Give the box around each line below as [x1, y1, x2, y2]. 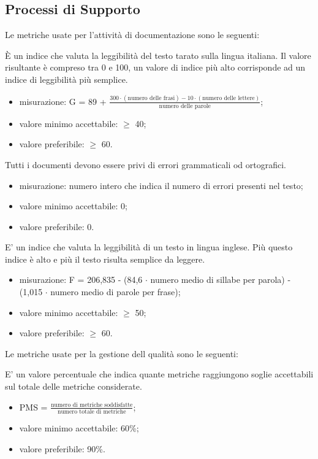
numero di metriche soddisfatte [51, 402, 133, 409]
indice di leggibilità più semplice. [5, 72, 128, 85]
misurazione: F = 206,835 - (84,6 [19, 273, 143, 286]
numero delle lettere [202, 94, 255, 101]
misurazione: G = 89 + [19, 94, 107, 107]
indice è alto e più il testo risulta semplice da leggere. [5, 252, 205, 265]
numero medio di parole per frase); [50, 285, 181, 298]
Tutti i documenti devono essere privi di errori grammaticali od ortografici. [5, 158, 286, 171]
